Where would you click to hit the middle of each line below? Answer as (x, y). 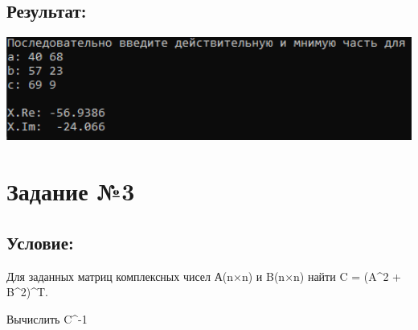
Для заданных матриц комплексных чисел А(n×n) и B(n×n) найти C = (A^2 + (204, 276)
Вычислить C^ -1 (47, 318)
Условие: (40, 242)
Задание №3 (71, 191)
